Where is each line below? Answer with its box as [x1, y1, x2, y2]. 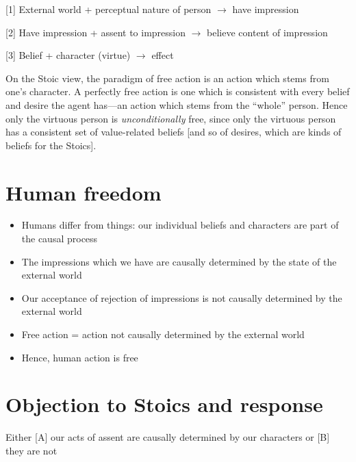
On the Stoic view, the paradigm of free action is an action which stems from [5, 70, 329, 85]
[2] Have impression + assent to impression [5, 25, 186, 39]
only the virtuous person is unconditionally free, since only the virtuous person [5, 111, 336, 125]
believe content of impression [207, 25, 328, 39]
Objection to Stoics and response [5, 390, 323, 418]
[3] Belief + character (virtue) [5, 48, 131, 62]
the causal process [21, 231, 98, 246]
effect [151, 48, 174, 62]
